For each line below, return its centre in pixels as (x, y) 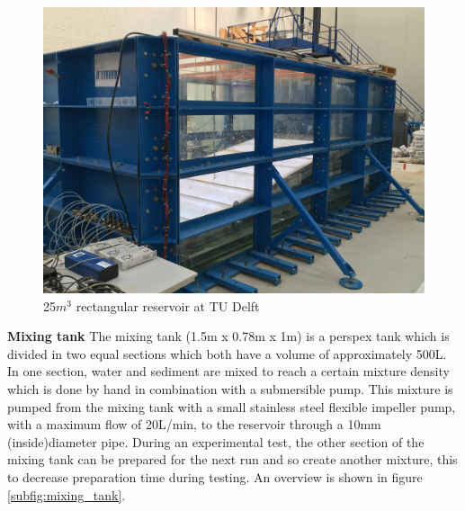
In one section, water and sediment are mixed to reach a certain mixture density (228, 371)
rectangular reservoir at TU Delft (168, 305)
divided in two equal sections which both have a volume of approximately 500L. (227, 353)
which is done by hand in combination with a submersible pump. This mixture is (230, 388)
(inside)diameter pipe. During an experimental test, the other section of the (216, 441)
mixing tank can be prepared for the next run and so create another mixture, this (232, 459)
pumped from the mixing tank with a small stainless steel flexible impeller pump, (232, 406)
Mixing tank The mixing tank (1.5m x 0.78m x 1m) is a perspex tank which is (228, 336)
